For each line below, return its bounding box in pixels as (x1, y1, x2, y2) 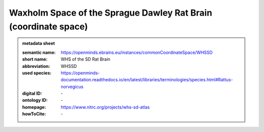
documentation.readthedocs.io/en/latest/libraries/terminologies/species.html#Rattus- (61, 77, 233, 83)
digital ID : (22, 90, 43, 96)
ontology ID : (22, 97, 48, 103)
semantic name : (22, 49, 56, 55)
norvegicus (61, 84, 84, 89)
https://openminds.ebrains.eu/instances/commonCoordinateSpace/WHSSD (61, 49, 213, 55)
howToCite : (22, 111, 46, 117)
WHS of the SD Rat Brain (61, 56, 110, 62)
